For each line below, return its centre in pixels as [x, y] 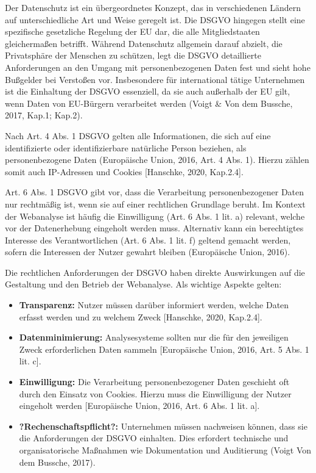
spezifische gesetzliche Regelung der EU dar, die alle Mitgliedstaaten [132, 31]
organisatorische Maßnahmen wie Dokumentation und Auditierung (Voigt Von [165, 450]
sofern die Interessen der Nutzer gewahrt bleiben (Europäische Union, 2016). [148, 252]
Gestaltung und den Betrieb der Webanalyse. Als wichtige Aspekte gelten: [143, 284]
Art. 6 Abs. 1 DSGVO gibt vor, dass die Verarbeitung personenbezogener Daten [155, 192]
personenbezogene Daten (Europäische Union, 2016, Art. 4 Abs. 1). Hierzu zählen [157, 160]
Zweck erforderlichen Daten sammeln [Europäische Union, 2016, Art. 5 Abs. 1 [164, 349]
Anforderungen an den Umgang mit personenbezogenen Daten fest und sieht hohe [158, 67]
